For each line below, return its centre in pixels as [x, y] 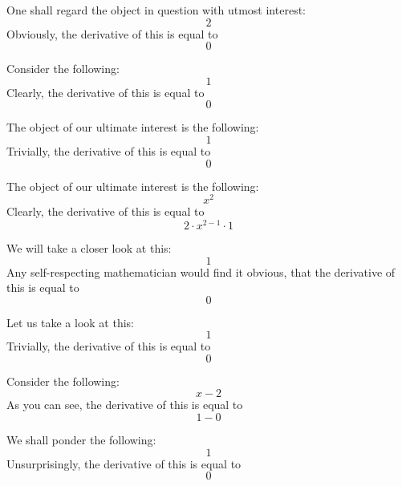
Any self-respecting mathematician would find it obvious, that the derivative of [201, 271]
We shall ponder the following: [81, 440]
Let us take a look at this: [70, 322]
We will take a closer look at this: [89, 247]
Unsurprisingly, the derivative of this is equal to [124, 463]
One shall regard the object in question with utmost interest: [156, 10]
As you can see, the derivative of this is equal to [125, 405]
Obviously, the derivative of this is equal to [112, 33]
